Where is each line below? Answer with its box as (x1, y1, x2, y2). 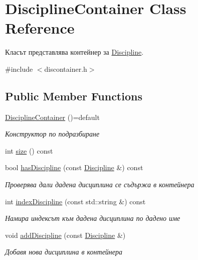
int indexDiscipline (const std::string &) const (5, 196, 146, 206)
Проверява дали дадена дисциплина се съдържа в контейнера (5, 179, 194, 190)
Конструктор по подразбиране (5, 128, 100, 139)
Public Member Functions (5, 88, 142, 103)
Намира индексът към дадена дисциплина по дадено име (5, 213, 180, 223)
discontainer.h (44, 63, 87, 74)
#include (5, 63, 33, 74)
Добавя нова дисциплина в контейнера (5, 246, 123, 257)
